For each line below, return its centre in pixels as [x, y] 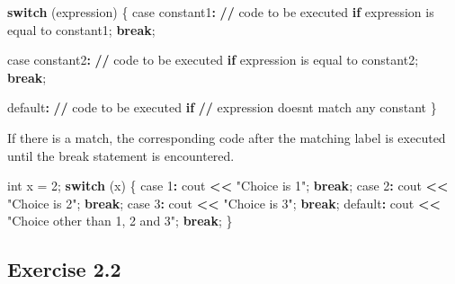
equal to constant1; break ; [81, 29]
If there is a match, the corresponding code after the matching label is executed [227, 137]
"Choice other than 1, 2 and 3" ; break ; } [120, 221]
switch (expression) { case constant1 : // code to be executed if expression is [221, 12]
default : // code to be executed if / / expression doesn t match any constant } [222, 107]
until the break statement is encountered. [121, 155]
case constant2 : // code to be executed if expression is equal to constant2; [213, 60]
